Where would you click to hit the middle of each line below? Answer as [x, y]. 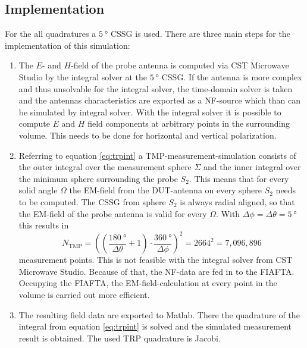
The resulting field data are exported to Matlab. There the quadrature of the [159, 314]
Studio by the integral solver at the [83, 76]
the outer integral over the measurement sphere [105, 167]
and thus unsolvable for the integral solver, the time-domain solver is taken [156, 88]
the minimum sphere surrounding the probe [98, 178]
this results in [44, 225]
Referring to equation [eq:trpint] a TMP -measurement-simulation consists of [157, 155]
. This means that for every [239, 178]
